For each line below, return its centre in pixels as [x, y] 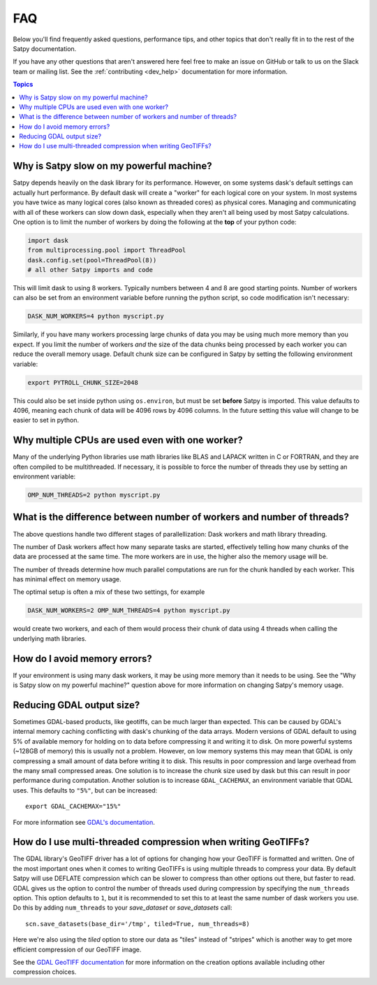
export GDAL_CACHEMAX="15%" [73, 807]
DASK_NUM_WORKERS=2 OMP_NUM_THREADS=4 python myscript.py [129, 611]
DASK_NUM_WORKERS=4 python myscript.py [96, 316]
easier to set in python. [46, 420]
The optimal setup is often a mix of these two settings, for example [109, 592]
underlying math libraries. [50, 638]
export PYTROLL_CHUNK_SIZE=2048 [83, 382]
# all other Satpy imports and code [90, 270]
